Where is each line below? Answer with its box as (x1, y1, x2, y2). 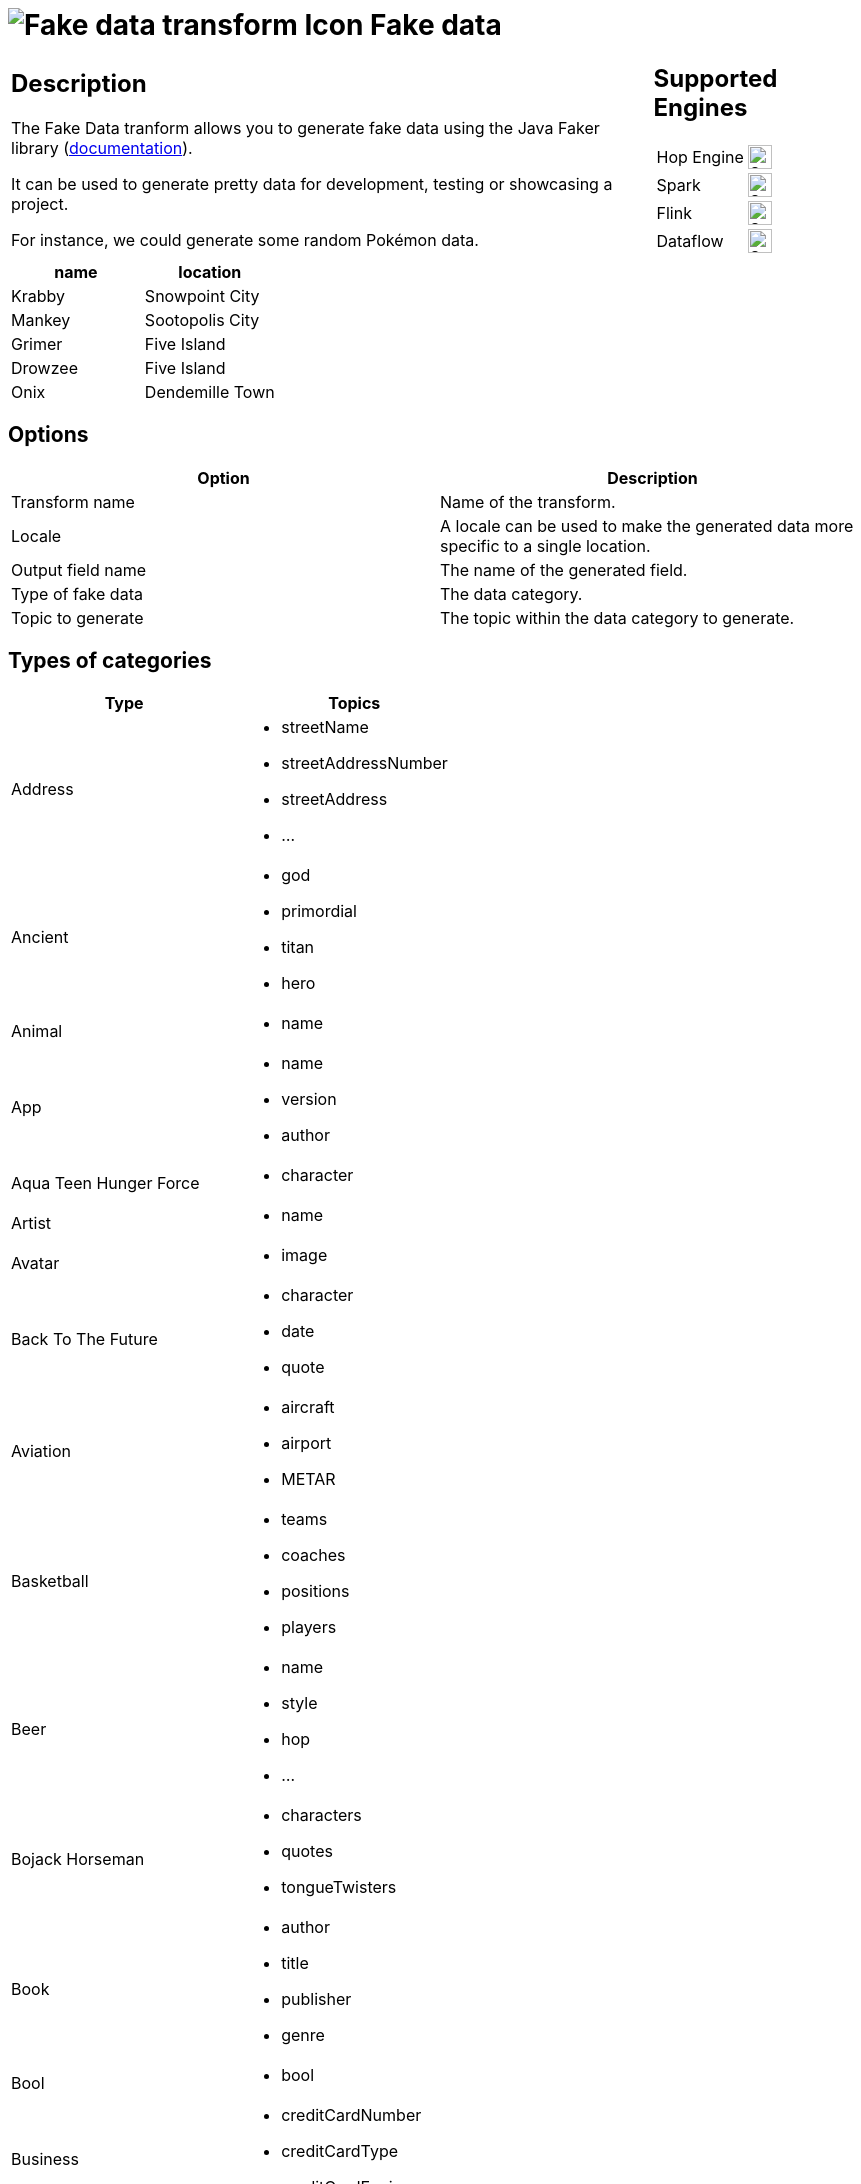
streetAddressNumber (281, 753, 448, 774)
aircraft (281, 1397, 335, 1418)
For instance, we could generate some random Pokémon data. (11, 230, 479, 251)
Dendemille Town (144, 381, 275, 402)
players (281, 1617, 337, 1638)
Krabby (11, 285, 66, 306)
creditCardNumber (281, 2105, 422, 2126)
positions (281, 1581, 350, 1602)
